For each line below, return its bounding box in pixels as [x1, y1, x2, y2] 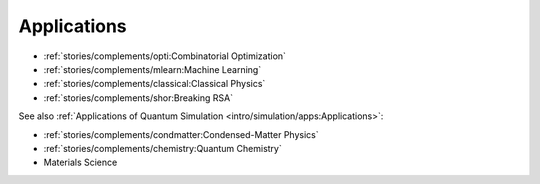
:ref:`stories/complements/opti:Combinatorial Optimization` [43, 50, 287, 62]
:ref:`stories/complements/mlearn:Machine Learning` [43, 63, 262, 75]
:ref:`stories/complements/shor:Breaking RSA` [43, 91, 234, 104]
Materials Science [43, 156, 118, 169]
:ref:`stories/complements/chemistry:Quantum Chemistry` [43, 142, 282, 154]
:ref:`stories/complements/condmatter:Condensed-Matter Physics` [43, 128, 319, 140]
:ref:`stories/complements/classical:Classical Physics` [43, 78, 266, 90]
